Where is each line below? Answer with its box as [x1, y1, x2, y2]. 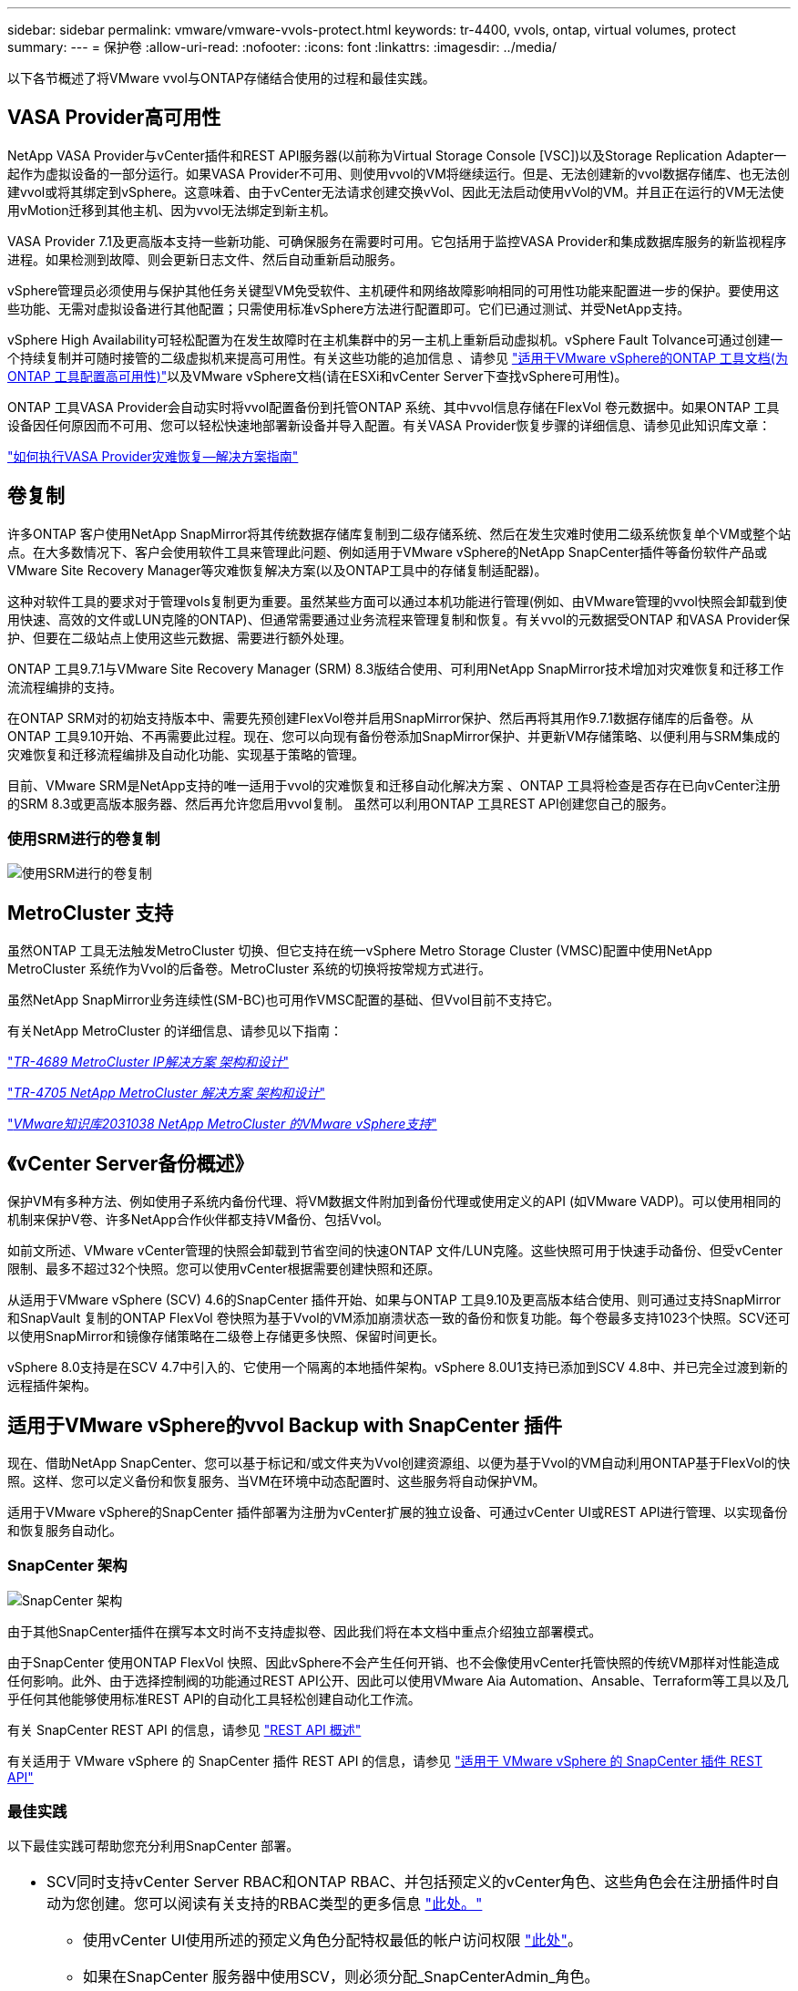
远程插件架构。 [7, 1377, 97, 1394]
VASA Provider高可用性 [7, 106, 221, 129]
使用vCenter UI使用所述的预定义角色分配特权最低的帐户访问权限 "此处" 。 [83, 1931, 583, 1950]
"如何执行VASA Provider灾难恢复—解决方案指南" [7, 448, 299, 464]
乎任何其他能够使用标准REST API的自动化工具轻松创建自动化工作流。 [7, 1690, 421, 1707]
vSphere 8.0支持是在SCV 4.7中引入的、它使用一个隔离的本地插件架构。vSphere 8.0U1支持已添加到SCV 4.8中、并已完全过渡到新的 [7, 1359, 788, 1376]
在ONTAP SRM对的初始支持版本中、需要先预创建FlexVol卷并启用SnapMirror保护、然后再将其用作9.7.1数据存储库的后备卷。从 [7, 709, 753, 726]
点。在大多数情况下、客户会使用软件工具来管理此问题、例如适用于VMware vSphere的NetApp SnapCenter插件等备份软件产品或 [7, 543, 768, 560]
